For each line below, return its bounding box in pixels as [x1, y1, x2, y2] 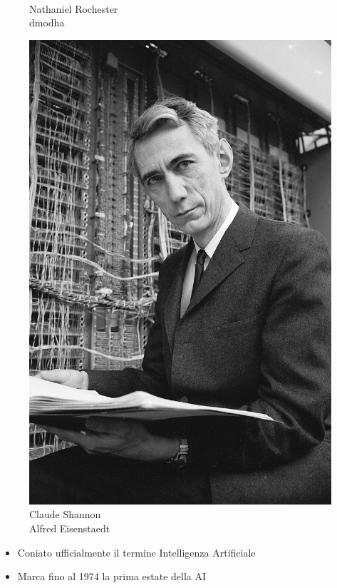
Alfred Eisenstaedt [29, 520, 110, 535]
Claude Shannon [29, 507, 101, 522]
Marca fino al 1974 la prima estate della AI [17, 569, 207, 584]
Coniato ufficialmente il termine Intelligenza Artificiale [17, 544, 256, 559]
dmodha [29, 15, 65, 30]
